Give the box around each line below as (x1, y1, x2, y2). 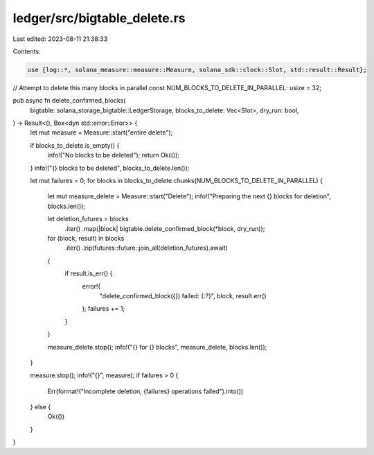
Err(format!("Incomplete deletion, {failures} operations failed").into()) (47, 387, 244, 395)
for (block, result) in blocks (47, 234, 125, 242)
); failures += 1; (82, 304, 125, 313)
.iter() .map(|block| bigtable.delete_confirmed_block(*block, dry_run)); (64, 224, 265, 232)
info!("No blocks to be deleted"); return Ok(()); (47, 151, 180, 160)
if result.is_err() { (64, 269, 113, 277)
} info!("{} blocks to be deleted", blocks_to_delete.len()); (30, 164, 190, 172)
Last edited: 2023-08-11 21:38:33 (12, 35, 108, 43)
